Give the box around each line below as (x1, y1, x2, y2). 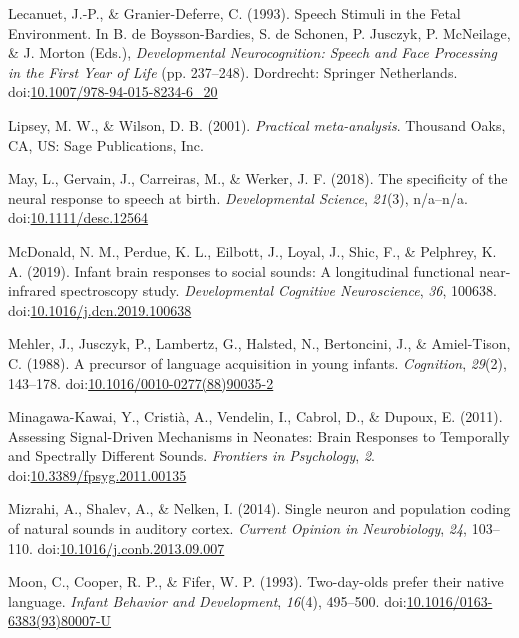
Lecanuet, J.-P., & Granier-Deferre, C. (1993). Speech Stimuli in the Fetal (8, 3, 461, 23)
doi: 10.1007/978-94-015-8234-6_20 (8, 81, 218, 102)
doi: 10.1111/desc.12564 (8, 207, 149, 228)
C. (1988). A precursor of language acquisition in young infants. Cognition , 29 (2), (8, 352, 507, 373)
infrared (8, 280, 56, 301)
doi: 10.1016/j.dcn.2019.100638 (8, 299, 192, 320)
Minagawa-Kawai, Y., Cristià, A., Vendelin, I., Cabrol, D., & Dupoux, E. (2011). (8, 406, 503, 427)
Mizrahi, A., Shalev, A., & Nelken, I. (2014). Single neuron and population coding (8, 498, 511, 519)
